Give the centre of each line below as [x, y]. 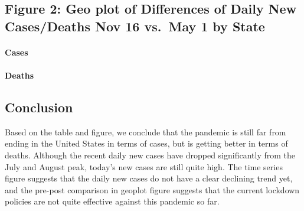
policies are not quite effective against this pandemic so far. [112, 201]
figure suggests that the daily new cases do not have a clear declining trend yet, [149, 178]
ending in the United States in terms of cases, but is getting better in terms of [146, 143]
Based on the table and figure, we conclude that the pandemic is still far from [146, 132]
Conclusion [39, 107]
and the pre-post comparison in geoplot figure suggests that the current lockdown [152, 189]
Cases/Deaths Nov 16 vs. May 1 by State [135, 26]
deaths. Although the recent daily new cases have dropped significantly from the [150, 155]
